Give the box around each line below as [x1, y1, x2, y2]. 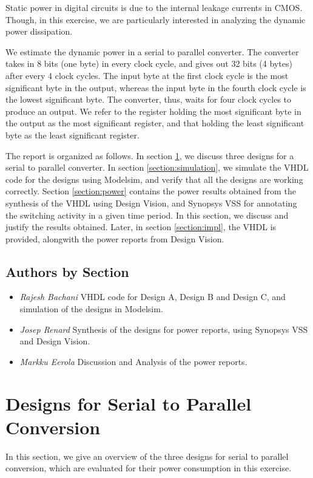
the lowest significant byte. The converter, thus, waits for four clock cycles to [5, 93, 292, 106]
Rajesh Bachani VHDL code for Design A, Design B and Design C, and [19, 290, 286, 303]
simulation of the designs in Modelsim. [19, 302, 163, 315]
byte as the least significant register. [5, 128, 140, 141]
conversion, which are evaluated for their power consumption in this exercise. [5, 462, 292, 474]
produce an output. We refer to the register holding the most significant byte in [5, 104, 301, 117]
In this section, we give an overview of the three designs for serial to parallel [5, 449, 289, 462]
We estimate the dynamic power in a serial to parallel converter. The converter [5, 45, 299, 58]
